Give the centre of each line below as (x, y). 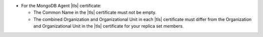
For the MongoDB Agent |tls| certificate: (61, 6)
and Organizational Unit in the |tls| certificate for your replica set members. (109, 26)
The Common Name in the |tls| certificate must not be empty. (95, 13)
